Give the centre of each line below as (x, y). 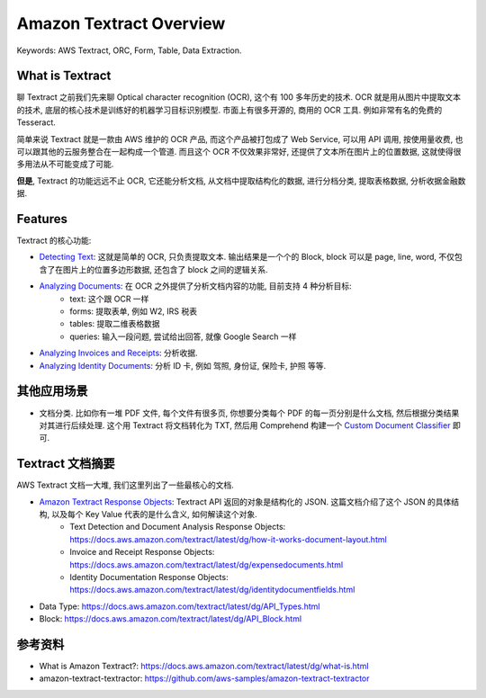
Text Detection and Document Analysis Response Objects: (178, 527)
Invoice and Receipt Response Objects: (142, 552)
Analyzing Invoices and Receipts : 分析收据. (118, 353)
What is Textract (64, 76)
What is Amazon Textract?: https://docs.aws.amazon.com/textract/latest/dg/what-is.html (204, 667)
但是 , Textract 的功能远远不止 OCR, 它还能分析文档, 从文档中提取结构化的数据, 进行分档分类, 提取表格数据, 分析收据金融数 (241, 181)
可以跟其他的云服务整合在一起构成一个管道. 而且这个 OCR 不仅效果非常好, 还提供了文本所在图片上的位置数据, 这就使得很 (239, 152)
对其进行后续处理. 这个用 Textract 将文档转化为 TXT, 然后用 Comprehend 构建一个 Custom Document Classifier (245, 425)
